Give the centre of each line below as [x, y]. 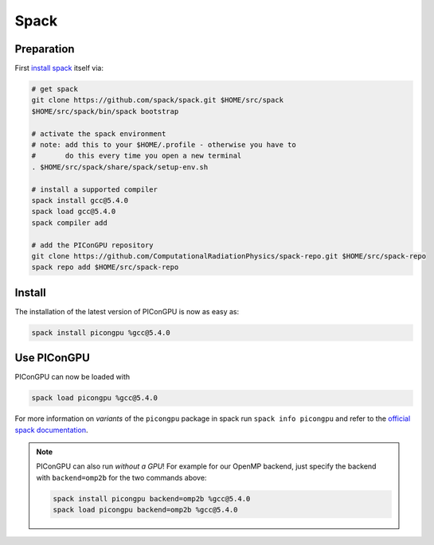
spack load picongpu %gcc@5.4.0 [95, 398]
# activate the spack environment [99, 134]
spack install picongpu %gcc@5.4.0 [101, 333]
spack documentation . [51, 430]
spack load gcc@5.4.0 [74, 212]
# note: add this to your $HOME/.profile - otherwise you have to [164, 144]
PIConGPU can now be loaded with [72, 377]
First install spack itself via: [59, 68]
